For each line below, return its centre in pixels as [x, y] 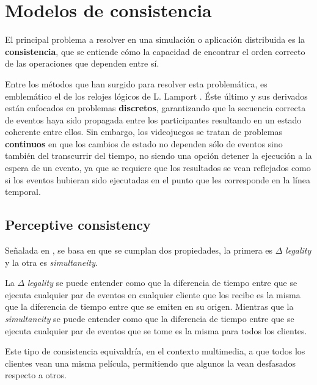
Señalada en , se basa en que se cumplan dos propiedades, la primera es [139, 250]
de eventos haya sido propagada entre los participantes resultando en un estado [153, 119]
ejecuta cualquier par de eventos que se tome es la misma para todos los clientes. [156, 330]
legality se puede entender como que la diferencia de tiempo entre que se [162, 283]
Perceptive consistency [78, 225]
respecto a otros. [36, 375]
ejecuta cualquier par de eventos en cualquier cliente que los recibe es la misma [153, 294]
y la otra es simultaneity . [51, 262]
